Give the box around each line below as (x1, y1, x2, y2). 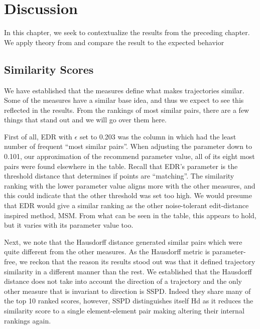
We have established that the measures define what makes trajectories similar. (4, 85, 244, 95)
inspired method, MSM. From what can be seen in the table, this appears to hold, (4, 210, 256, 220)
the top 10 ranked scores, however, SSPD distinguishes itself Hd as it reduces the (4, 295, 253, 306)
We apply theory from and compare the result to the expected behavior (4, 37, 224, 47)
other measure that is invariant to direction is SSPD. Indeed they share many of (4, 285, 251, 296)
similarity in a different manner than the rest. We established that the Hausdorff (4, 266, 252, 276)
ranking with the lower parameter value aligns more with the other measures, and (4, 180, 255, 191)
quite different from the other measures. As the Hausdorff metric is (4, 246, 210, 257)
